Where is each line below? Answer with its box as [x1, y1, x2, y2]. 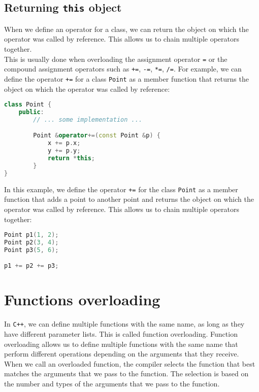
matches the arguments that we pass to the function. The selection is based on [4, 368, 249, 379]
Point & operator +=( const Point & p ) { [33, 132, 160, 139]
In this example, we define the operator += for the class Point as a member [4, 184, 238, 194]
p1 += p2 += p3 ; [4, 262, 59, 270]
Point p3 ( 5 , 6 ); [4, 246, 59, 254]
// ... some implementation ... [33, 116, 143, 123]
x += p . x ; [47, 139, 81, 147]
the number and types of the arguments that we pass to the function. [4, 378, 220, 388]
